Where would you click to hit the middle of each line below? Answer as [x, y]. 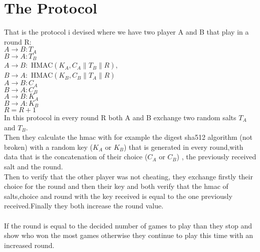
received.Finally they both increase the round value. [84, 206]
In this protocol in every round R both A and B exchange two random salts [120, 117]
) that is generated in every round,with [183, 147]
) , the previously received [216, 157]
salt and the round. [34, 166]
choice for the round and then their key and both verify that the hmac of [116, 186]
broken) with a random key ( [49, 147]
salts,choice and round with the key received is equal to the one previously [118, 196]
